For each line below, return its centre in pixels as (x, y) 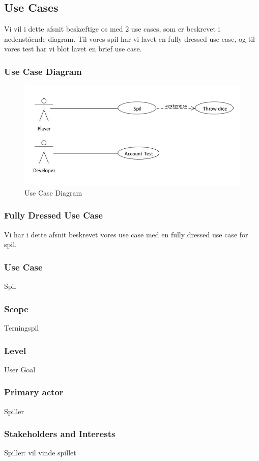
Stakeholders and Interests (60, 434)
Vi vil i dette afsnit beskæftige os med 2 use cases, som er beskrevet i (112, 29)
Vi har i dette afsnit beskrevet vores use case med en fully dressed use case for (126, 234)
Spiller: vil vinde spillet (40, 453)
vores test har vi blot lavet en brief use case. (73, 49)
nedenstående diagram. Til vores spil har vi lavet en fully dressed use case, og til (129, 38)
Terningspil (22, 328)
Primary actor (34, 392)
